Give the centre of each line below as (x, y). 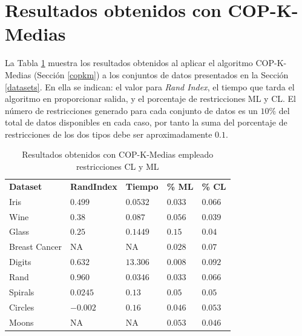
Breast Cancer (36, 247)
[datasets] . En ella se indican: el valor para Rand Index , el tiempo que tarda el (150, 86)
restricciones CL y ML (117, 166)
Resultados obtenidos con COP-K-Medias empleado (118, 154)
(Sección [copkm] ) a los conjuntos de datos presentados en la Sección (161, 74)
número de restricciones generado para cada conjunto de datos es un (131, 110)
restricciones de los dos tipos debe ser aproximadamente (109, 134)
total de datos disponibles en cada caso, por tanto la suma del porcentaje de (146, 122)
